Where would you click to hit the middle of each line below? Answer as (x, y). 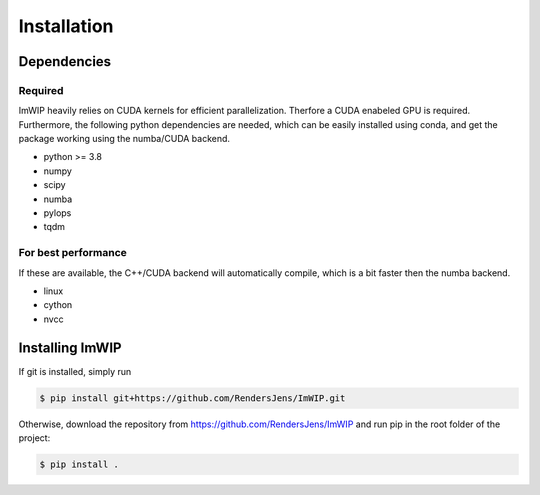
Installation (66, 26)
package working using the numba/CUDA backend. (124, 139)
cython (58, 305)
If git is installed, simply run (75, 371)
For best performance (72, 253)
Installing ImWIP (70, 347)
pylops (57, 213)
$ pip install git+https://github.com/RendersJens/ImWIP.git (192, 398)
